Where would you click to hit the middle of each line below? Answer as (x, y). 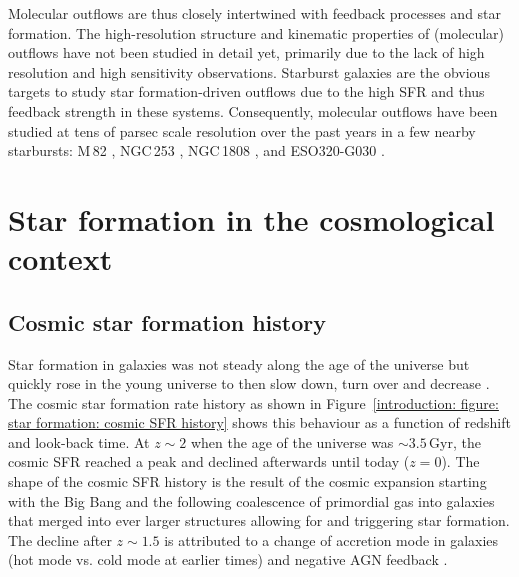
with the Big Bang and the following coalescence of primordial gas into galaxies (251, 500)
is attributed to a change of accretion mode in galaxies (331, 539)
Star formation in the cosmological (251, 218)
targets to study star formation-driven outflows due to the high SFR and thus (246, 91)
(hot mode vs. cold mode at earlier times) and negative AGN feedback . (228, 559)
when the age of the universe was (292, 441)
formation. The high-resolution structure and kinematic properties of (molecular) (256, 32)
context (60, 258)
